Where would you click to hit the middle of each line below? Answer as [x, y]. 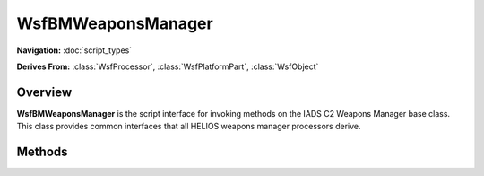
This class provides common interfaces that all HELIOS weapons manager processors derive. [189, 127]
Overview [44, 92]
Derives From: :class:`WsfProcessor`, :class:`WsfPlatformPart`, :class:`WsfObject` [168, 66]
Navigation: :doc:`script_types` [74, 50]
